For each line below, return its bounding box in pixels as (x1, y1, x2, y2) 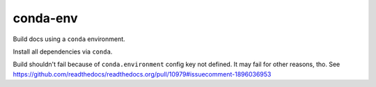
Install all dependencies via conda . (13, 47, 113, 56)
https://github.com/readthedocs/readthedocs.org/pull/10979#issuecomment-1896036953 (13, 70, 272, 78)
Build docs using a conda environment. (13, 35, 125, 43)
